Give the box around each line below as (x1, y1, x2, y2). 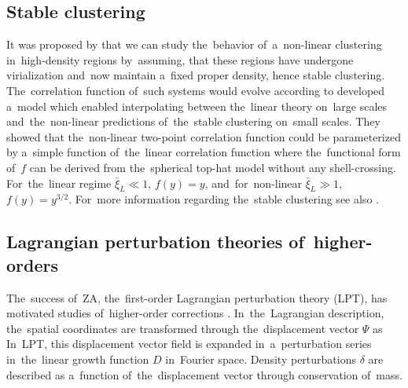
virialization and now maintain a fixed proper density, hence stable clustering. (6, 67, 385, 83)
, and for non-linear (204, 174, 303, 191)
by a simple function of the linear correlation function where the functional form (6, 144, 401, 160)
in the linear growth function (6, 350, 149, 367)
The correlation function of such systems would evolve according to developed (6, 82, 385, 98)
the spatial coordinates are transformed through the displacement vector (6, 320, 359, 336)
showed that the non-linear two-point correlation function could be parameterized (6, 128, 401, 145)
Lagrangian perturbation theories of (6, 229, 304, 254)
